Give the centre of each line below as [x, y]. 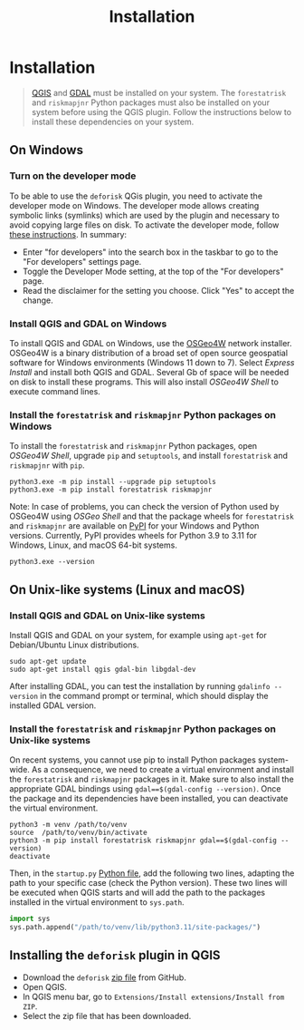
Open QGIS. [45, 986]
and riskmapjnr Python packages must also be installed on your [150, 102]
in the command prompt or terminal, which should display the [154, 695]
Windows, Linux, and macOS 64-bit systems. [94, 545]
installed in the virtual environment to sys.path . [97, 902]
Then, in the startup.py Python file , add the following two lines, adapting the [152, 873]
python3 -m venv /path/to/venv [68, 825]
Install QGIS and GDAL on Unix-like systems [107, 616]
